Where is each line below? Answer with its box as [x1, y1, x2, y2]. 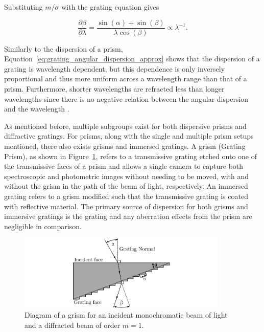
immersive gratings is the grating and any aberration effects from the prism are [4, 211, 252, 222]
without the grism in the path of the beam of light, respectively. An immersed [4, 181, 248, 191]
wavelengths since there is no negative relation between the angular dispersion [4, 93, 249, 104]
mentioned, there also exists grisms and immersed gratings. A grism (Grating [4, 141, 246, 151]
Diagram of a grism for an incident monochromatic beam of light [25, 309, 228, 320]
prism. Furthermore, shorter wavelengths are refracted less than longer [4, 83, 225, 94]
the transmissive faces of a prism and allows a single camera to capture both [4, 161, 244, 171]
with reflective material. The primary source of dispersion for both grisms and [4, 201, 248, 211]
